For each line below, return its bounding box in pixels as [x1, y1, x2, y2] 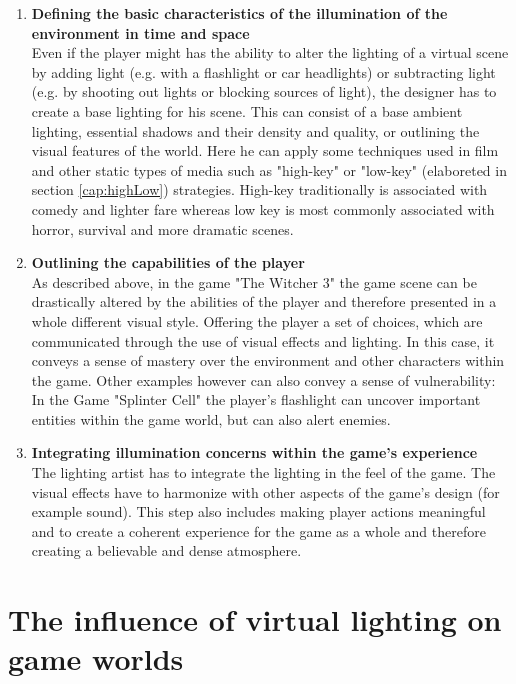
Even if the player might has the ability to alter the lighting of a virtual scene [31, 42, 509, 63]
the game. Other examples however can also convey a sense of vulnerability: [31, 369, 496, 390]
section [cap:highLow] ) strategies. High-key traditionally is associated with [31, 179, 488, 200]
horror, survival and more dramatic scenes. [31, 218, 294, 239]
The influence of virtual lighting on [8, 599, 502, 640]
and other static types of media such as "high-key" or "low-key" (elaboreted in [31, 159, 507, 180]
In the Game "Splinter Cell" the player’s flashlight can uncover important [31, 389, 481, 410]
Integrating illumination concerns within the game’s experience [31, 442, 478, 463]
